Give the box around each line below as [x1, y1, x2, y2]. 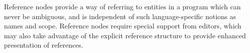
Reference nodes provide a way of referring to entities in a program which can [4, 1, 241, 11]
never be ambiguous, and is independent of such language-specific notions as [4, 11, 236, 21]
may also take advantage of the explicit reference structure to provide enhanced [4, 30, 246, 40]
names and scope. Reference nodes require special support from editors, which [4, 21, 242, 31]
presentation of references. [4, 40, 83, 50]
